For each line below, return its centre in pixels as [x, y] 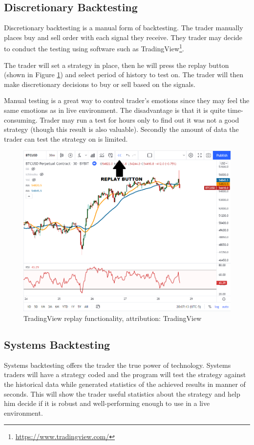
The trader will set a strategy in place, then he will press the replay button [116, 65]
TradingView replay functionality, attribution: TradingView [113, 318]
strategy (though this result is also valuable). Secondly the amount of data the [121, 129]
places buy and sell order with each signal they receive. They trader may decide [123, 37]
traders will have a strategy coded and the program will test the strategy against [125, 374]
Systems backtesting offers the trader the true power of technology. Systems [117, 365]
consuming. [21, 119]
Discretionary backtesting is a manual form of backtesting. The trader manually [124, 28]
